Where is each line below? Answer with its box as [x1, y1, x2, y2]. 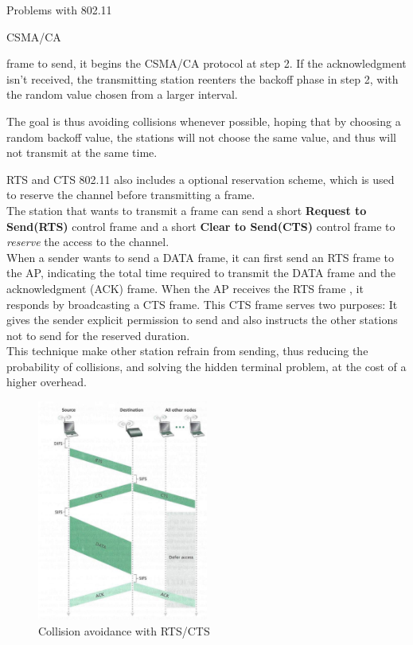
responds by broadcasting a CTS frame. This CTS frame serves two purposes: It [6, 295, 398, 312]
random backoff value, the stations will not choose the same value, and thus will [6, 128, 396, 145]
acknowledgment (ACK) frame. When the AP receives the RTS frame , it [6, 279, 364, 296]
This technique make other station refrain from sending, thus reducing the [6, 342, 368, 359]
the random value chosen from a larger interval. [6, 86, 238, 103]
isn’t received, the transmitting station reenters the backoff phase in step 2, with [6, 70, 399, 87]
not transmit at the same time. [6, 144, 158, 161]
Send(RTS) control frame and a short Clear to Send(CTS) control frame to [6, 217, 395, 234]
